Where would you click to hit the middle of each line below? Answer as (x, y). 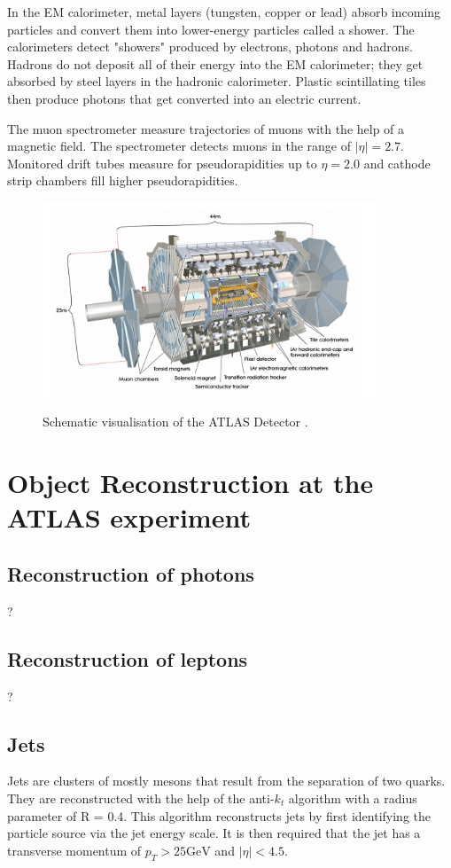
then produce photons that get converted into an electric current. (184, 98)
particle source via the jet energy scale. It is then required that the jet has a (214, 833)
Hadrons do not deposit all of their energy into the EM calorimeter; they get (215, 63)
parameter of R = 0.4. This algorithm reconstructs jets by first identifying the (219, 815)
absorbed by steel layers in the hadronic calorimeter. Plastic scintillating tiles (217, 81)
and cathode (397, 163)
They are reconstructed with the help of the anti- (141, 798)
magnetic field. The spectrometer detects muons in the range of (179, 146)
